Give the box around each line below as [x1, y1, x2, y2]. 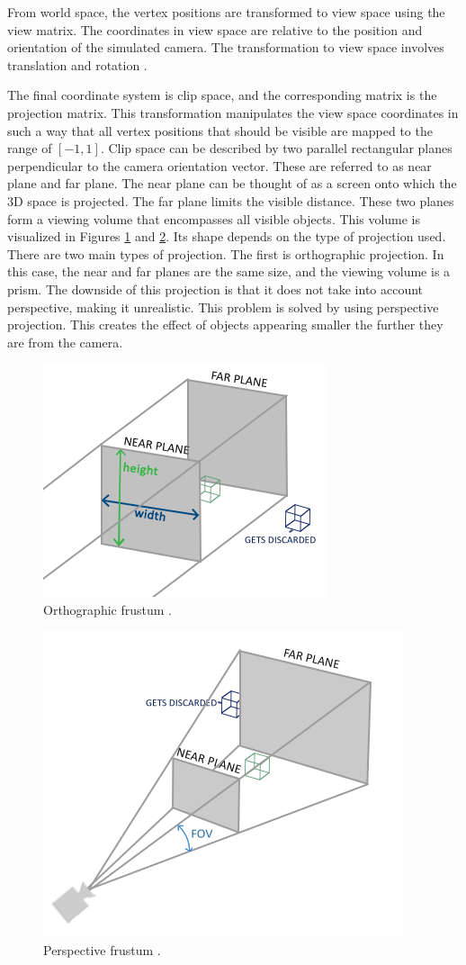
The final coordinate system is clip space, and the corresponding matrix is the [7, 86, 437, 104]
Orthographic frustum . [43, 600, 172, 618]
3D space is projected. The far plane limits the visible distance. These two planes [7, 191, 454, 210]
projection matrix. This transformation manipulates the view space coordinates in [7, 103, 459, 122]
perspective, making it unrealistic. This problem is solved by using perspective [7, 297, 439, 316]
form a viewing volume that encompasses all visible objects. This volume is [7, 209, 421, 228]
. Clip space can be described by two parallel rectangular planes [100, 139, 453, 158]
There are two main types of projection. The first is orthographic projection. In [7, 244, 444, 263]
